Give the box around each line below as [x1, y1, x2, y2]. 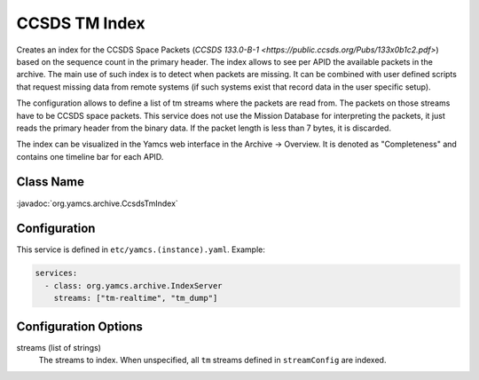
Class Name [16, 174, 84, 190]
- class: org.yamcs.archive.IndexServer [44, 281, 223, 290]
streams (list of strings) [16, 342, 102, 352]
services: [35, 268, 78, 279]
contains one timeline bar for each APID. [16, 151, 164, 162]
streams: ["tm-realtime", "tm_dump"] [53, 293, 218, 304]
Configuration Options [16, 319, 144, 334]
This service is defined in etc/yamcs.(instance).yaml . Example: [16, 244, 266, 255]
